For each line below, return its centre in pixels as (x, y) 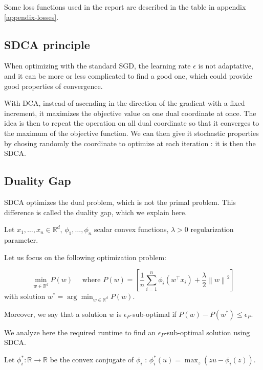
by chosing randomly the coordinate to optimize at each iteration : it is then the (130, 143)
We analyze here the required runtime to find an (80, 332)
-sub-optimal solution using (207, 332)
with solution (25, 296)
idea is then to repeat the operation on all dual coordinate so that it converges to (132, 123)
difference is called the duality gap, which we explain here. (96, 212)
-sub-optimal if (153, 314)
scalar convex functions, (131, 229)
